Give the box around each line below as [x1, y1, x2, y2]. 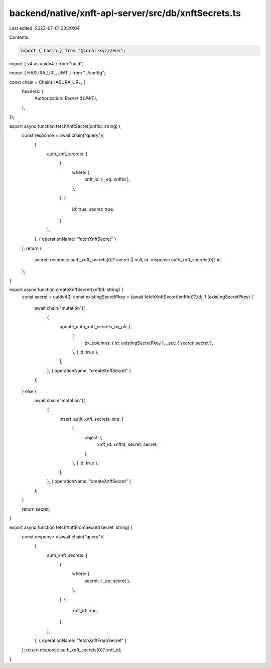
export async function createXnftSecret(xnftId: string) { [9, 287, 123, 293]
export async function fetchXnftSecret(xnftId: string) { [9, 123, 121, 129]
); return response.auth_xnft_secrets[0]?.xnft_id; [22, 646, 121, 653]
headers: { [22, 88, 44, 94]
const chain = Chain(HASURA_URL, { [9, 79, 85, 85]
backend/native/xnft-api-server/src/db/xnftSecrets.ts [9, 8, 241, 19]
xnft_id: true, [72, 607, 98, 613]
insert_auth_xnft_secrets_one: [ [59, 416, 124, 422]
